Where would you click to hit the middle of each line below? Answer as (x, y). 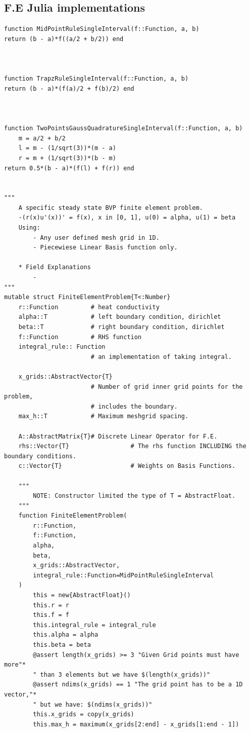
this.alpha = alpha (66, 635)
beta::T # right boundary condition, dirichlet (121, 327)
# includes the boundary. (134, 406)
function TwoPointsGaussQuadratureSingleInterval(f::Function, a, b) (123, 129)
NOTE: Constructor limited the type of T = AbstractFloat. (134, 496)
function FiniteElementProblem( (73, 516)
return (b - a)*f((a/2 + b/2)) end (64, 39)
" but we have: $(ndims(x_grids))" (93, 704)
